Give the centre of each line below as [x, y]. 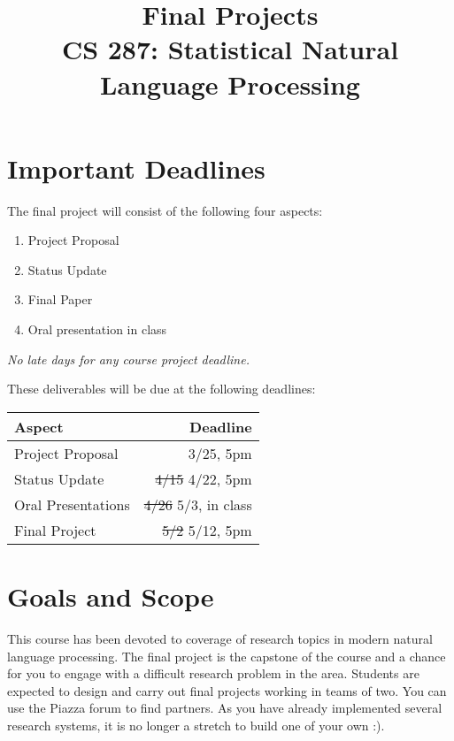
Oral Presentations [72, 504]
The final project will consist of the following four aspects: [165, 210]
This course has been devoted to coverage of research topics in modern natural [220, 638]
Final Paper [60, 299]
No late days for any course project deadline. [128, 359]
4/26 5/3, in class [198, 504]
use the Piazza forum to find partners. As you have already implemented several [225, 708]
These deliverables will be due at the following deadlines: [162, 389]
